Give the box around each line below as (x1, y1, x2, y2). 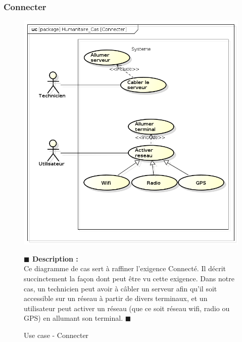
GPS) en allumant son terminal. (24, 313, 123, 323)
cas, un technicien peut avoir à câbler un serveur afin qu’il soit (24, 283, 217, 293)
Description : (32, 253, 78, 264)
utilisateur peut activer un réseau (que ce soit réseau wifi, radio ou (24, 303, 230, 313)
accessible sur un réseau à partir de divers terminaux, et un (24, 293, 208, 304)
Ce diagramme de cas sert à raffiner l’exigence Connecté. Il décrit (24, 263, 226, 274)
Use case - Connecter (24, 329, 89, 340)
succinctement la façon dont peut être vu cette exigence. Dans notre (24, 273, 234, 284)
